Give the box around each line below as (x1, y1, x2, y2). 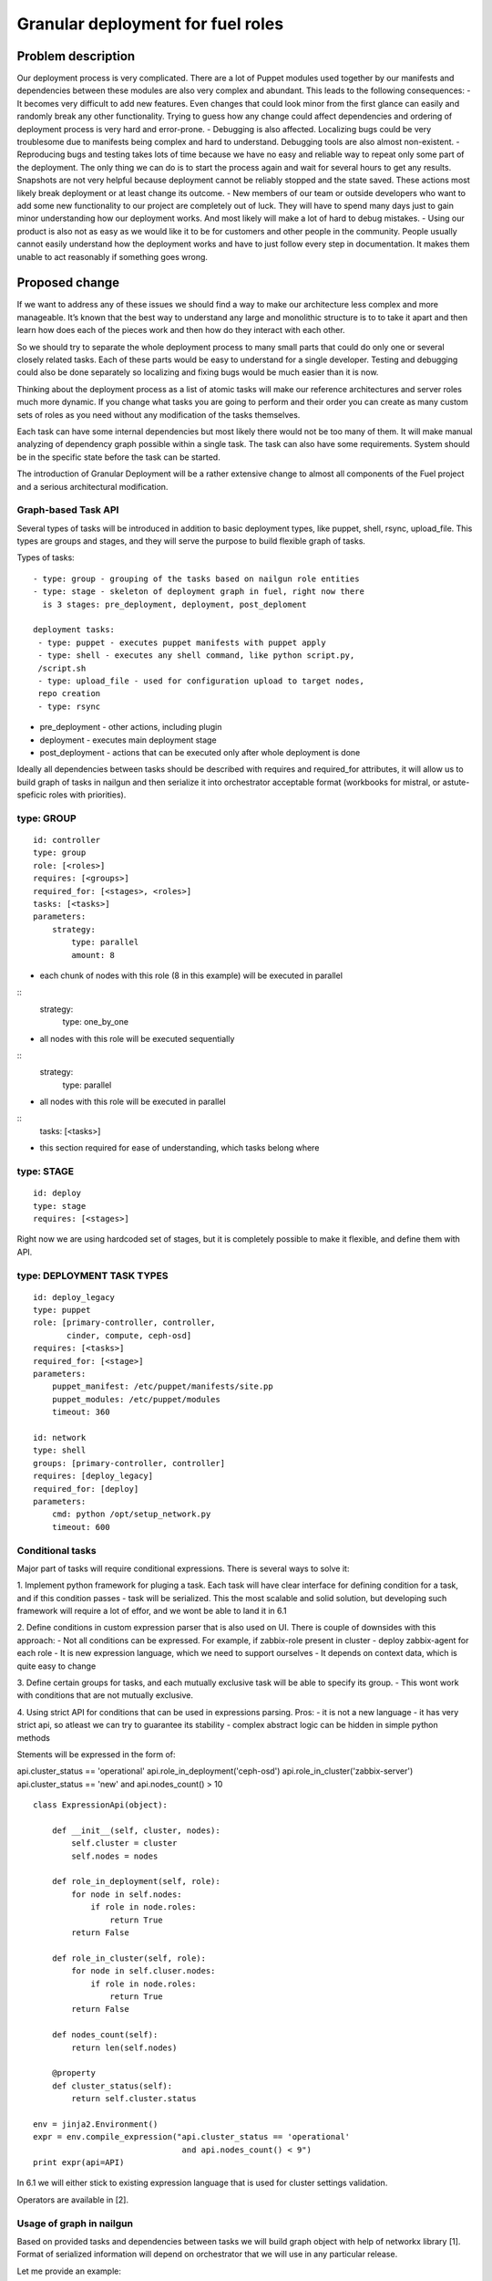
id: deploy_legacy (33, 1292, 116, 1302)
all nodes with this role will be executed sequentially (39, 1033, 235, 1044)
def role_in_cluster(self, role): (51, 1953, 207, 1963)
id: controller (33, 835, 101, 846)
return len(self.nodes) (71, 2042, 178, 2053)
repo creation (37, 689, 101, 699)
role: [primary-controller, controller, (33, 1318, 216, 1328)
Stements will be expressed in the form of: (16, 1748, 177, 1760)
